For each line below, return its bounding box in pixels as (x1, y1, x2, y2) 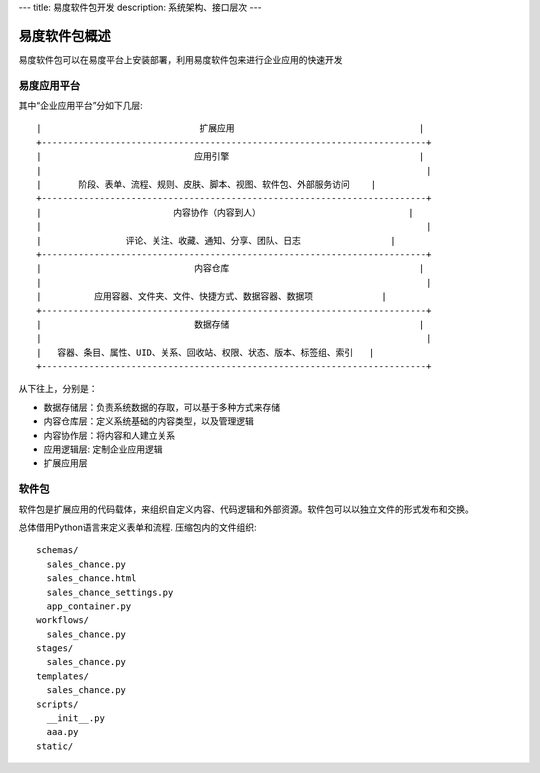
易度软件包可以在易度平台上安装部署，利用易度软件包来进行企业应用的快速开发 (18, 53, 343, 65)
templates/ (36, 670, 90, 682)
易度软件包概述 (18, 27, 111, 44)
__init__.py (46, 713, 105, 724)
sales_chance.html (46, 573, 137, 584)
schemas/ (36, 545, 79, 556)
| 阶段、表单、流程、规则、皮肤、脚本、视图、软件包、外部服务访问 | (36, 179, 377, 190)
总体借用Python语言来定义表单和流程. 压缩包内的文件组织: (18, 521, 257, 533)
